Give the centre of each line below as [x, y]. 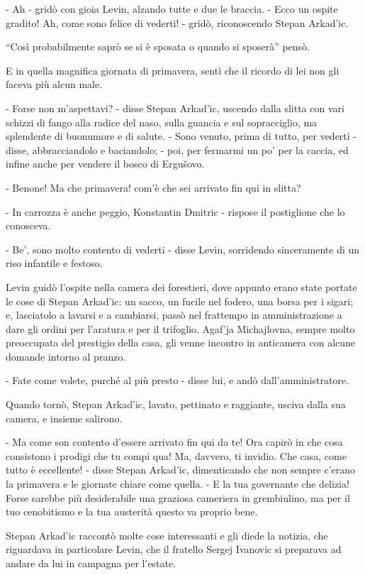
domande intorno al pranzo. [66, 356]
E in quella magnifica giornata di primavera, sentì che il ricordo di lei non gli [173, 70]
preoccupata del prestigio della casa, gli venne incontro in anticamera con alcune [181, 343]
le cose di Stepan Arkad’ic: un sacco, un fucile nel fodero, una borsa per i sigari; [180, 301]
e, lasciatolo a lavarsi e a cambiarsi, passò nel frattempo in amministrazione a [174, 315]
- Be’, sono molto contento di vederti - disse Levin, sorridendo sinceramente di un [183, 249]
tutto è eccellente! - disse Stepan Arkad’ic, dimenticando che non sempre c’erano [181, 470]
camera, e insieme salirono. [64, 418]
